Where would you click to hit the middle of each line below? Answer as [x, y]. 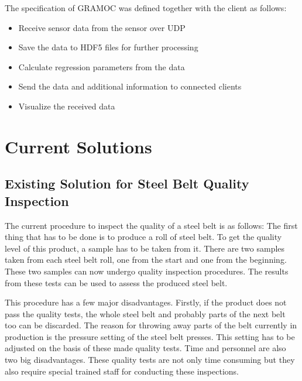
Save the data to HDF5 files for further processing [108, 47]
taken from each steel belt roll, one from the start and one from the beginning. [146, 260]
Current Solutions [78, 146]
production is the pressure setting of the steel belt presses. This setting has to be [150, 336]
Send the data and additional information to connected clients [130, 86]
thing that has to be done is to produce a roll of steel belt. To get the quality [143, 237]
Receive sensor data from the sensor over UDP [102, 27]
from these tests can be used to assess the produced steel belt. [116, 282]
